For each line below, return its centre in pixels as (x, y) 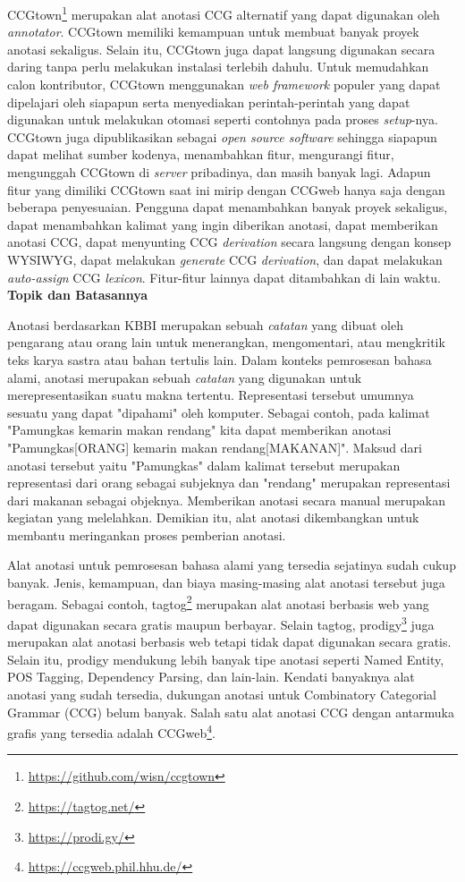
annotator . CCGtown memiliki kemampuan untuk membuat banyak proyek (213, 32)
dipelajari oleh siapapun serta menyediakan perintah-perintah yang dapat (209, 102)
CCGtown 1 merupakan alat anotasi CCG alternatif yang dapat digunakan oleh (224, 13)
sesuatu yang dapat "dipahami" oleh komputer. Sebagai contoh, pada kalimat (219, 412)
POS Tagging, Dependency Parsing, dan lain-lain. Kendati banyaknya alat (211, 677)
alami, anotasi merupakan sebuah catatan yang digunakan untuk (185, 377)
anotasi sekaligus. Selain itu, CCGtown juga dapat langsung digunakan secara (221, 49)
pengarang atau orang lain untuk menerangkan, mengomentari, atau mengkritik (226, 342)
